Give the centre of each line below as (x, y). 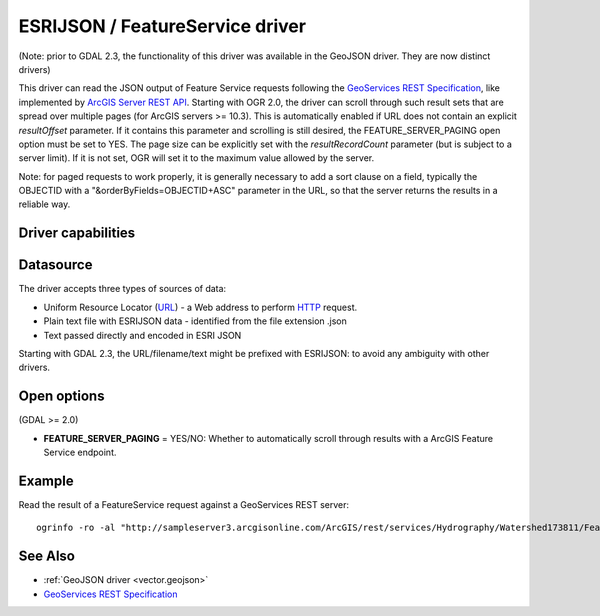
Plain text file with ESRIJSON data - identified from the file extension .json (195, 321)
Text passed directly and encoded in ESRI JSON (142, 335)
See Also (46, 556)
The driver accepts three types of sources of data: (122, 289)
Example (46, 480)
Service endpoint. (80, 452)
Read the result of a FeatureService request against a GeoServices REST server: (184, 504)
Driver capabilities (77, 233)
